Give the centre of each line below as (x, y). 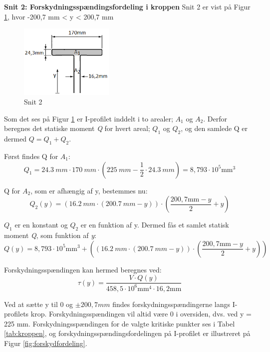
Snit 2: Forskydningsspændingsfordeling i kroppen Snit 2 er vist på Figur (127, 6)
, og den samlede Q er (214, 128)
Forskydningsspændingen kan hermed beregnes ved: (83, 269)
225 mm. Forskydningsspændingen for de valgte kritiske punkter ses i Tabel (120, 323)
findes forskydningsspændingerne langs (171, 304)
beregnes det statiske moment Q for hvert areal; (77, 128)
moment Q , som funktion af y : (50, 235)
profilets (16, 314)
